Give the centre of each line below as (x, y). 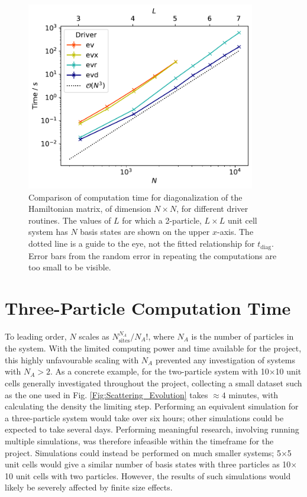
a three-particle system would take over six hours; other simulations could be (144, 417)
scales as (94, 336)
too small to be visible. (70, 267)
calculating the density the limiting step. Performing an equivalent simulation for (152, 406)
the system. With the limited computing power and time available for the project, (153, 348)
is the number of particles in (243, 336)
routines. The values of (70, 220)
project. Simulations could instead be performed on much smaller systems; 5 (143, 452)
